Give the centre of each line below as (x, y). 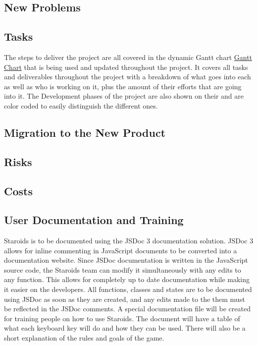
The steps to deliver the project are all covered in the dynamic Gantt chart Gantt (128, 57)
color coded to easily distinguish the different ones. (81, 105)
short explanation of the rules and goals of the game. (84, 338)
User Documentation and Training (94, 220)
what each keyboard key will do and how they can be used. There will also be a (125, 328)
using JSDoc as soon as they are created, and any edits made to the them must (125, 299)
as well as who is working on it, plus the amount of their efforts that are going (123, 86)
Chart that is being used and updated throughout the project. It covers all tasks (126, 67)
